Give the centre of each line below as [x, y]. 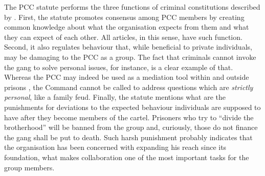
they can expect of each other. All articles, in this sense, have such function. [123, 37]
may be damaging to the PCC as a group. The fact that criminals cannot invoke [130, 57]
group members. [29, 167]
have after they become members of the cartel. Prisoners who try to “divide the [129, 117]
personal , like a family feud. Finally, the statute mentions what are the [115, 97]
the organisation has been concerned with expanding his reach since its [115, 147]
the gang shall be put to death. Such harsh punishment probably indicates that [128, 137]
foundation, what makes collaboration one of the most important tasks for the [127, 157]
